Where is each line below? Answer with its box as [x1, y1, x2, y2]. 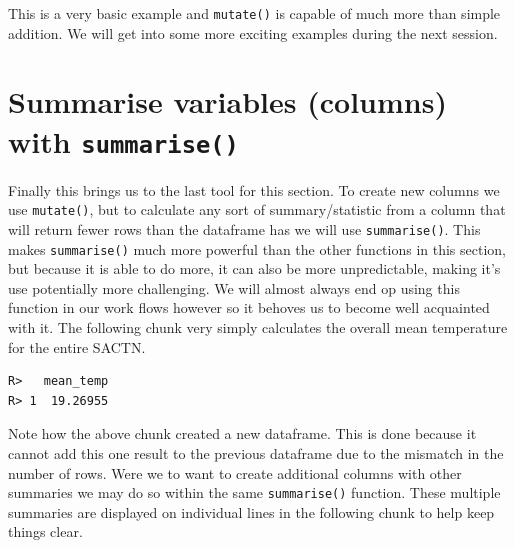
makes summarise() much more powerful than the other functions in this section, [8, 238, 506, 259]
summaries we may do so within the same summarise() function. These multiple [8, 482, 501, 503]
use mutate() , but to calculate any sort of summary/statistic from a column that [8, 199, 506, 220]
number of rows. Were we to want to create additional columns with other [8, 462, 462, 483]
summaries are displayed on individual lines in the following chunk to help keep [8, 501, 495, 522]
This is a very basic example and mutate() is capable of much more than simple [8, 3, 501, 23]
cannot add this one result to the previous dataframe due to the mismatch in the [8, 443, 504, 463]
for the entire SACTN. [8, 336, 146, 357]
